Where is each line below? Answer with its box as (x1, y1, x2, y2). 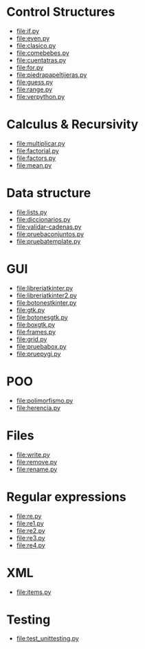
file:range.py (16, 85, 53, 93)
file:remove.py (16, 457, 58, 466)
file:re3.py (16, 534, 45, 542)
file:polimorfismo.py (16, 396, 74, 405)
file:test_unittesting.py (16, 635, 80, 643)
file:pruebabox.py (16, 342, 67, 350)
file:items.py (16, 588, 52, 596)
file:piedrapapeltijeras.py (16, 70, 87, 79)
